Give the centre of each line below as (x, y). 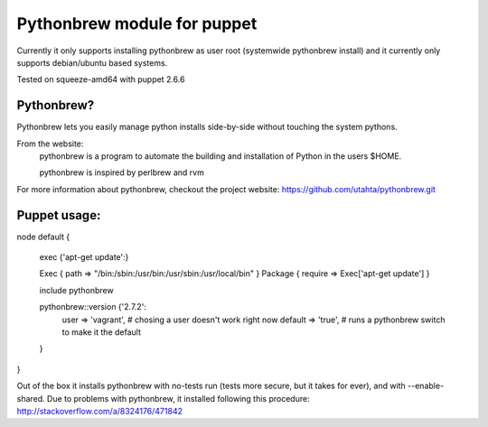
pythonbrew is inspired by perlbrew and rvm (122, 172)
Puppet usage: (59, 215)
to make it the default (102, 332)
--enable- (426, 386)
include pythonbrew (76, 290)
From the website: (50, 144)
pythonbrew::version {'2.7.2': (93, 307)
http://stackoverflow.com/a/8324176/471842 (99, 411)
